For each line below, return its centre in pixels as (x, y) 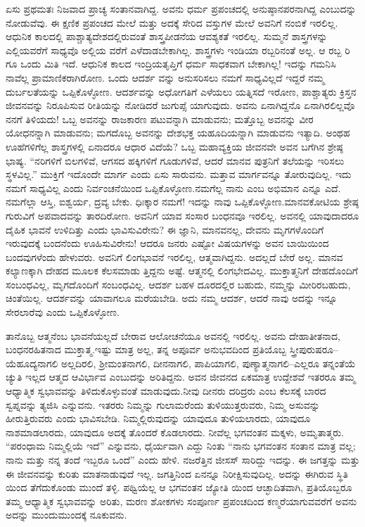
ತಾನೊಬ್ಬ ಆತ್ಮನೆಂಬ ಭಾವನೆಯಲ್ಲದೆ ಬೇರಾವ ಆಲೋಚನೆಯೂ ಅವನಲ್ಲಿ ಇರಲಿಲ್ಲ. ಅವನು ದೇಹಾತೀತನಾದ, (173, 335)
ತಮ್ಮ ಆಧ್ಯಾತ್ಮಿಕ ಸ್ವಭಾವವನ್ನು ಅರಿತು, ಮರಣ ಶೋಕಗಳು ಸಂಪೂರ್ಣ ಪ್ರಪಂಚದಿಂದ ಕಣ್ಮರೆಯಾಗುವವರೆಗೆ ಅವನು (181, 501)
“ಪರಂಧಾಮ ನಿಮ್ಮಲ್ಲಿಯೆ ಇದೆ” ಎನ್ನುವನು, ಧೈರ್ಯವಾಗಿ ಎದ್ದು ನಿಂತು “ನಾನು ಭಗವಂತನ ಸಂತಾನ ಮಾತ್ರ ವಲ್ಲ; (181, 446)
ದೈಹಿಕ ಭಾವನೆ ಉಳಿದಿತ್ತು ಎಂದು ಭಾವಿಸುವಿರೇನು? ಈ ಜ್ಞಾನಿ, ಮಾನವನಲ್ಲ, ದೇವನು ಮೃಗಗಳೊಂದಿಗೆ (165, 229)
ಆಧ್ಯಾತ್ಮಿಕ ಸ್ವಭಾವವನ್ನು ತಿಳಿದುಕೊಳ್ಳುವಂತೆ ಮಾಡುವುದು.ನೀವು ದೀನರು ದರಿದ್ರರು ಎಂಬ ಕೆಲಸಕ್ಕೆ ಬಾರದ (166, 391)
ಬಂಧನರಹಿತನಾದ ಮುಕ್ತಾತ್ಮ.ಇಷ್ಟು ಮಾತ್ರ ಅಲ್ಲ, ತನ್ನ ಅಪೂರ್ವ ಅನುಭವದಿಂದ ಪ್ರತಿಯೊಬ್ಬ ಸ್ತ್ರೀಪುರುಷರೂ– (172, 349)
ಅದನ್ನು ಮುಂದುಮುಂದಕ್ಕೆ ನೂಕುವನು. (66, 515)
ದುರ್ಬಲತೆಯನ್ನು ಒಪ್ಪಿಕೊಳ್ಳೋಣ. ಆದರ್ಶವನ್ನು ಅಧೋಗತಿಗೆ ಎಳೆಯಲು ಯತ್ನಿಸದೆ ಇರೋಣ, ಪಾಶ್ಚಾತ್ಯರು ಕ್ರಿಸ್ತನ (181, 91)
